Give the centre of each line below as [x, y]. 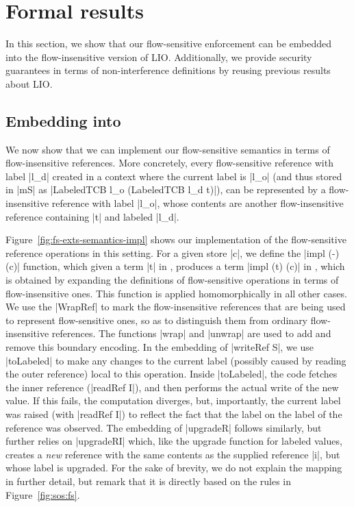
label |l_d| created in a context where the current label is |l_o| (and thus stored [174, 176]
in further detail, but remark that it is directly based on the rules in [149, 481]
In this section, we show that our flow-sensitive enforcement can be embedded [169, 44]
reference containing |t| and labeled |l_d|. [92, 216]
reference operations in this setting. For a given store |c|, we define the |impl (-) [173, 252]
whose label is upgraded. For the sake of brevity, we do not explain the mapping [174, 468]
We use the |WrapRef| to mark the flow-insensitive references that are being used [176, 307]
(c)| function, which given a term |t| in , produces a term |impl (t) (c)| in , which [175, 266]
